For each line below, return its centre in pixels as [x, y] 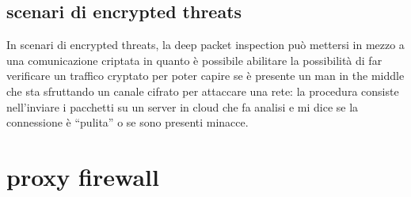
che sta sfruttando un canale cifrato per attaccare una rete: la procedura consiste [203, 91]
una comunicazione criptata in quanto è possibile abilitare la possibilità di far [194, 60]
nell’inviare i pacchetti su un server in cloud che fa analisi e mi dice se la [183, 106]
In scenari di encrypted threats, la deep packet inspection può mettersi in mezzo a [205, 45]
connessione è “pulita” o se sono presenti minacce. [127, 122]
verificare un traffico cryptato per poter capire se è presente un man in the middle [205, 76]
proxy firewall [83, 176]
